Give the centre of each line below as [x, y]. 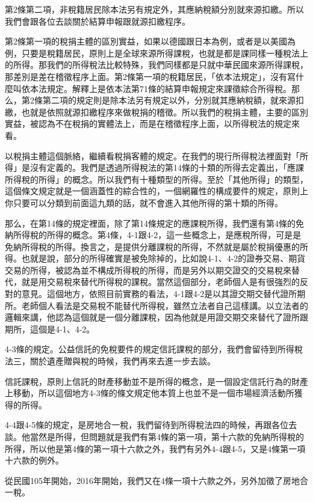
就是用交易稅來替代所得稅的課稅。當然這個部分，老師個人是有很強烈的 [160, 282]
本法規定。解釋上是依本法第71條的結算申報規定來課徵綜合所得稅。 [160, 88]
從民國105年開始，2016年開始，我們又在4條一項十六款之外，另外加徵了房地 [152, 480]
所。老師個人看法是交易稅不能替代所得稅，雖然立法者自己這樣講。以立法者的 [156, 305]
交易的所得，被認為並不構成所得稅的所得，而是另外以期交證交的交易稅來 [148, 270]
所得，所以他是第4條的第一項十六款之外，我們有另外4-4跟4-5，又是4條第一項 [155, 448]
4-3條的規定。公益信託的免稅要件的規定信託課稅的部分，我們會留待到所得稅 [154, 349]
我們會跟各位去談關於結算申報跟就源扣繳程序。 [98, 21]
